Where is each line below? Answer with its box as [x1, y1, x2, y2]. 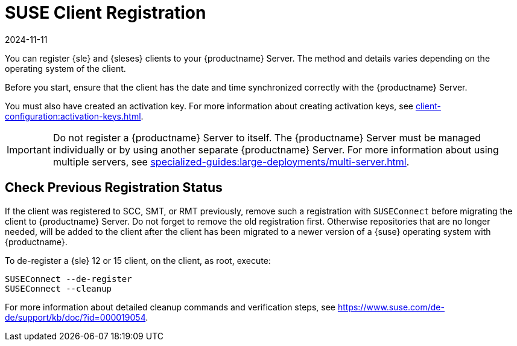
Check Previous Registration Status [5, 180, 223, 196]
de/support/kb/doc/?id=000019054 [5, 312, 146, 322]
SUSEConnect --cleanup [5, 283, 112, 293]
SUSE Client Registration [5, 2, 206, 23]
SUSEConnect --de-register [5, 274, 132, 284]
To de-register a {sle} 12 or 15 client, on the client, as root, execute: [5, 255, 271, 266]
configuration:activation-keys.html [5, 111, 141, 121]
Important [7, 143, 51, 156]
